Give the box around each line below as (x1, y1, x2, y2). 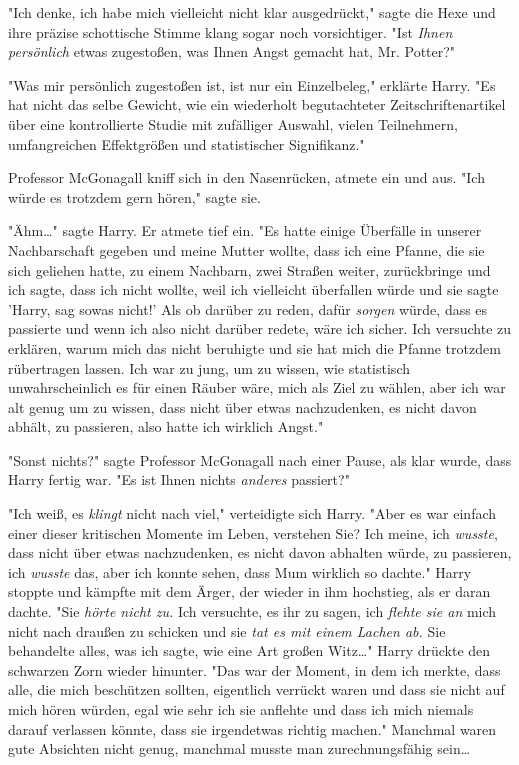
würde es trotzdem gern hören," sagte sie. (8, 186, 261, 207)
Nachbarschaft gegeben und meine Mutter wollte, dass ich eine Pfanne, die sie (8, 239, 485, 260)
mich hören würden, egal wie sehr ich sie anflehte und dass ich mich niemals (8, 699, 474, 719)
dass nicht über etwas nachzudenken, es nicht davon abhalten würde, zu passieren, (8, 542, 512, 563)
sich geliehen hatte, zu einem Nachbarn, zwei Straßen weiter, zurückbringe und (8, 259, 491, 280)
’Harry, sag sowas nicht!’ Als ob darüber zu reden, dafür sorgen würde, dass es (8, 298, 488, 319)
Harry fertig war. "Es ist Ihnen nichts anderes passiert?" (8, 469, 350, 490)
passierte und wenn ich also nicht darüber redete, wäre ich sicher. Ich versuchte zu (8, 318, 512, 339)
